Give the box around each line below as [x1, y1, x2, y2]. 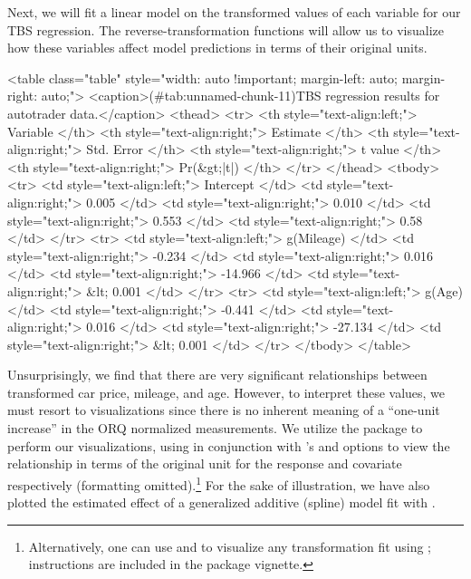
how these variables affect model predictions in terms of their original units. [7, 38, 428, 57]
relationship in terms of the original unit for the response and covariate [7, 454, 402, 473]
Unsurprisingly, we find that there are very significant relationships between [7, 365, 428, 384]
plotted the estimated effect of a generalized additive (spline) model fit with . [7, 493, 436, 512]
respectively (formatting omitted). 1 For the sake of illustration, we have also [7, 472, 430, 494]
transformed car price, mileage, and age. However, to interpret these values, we [7, 382, 446, 401]
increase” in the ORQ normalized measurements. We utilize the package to [7, 419, 423, 438]
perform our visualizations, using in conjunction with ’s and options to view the [7, 436, 450, 455]
